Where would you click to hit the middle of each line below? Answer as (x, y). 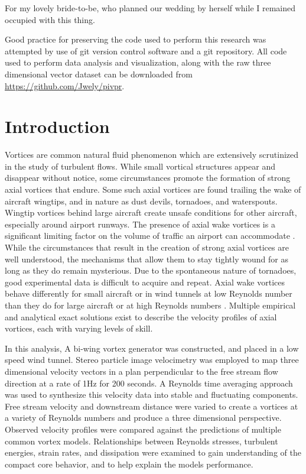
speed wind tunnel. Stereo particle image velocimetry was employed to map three (152, 360)
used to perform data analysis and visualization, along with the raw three (138, 62)
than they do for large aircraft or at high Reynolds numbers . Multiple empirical (150, 305)
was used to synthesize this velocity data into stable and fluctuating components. (152, 395)
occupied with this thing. (50, 19)
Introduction (57, 126)
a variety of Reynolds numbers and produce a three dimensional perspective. (143, 418)
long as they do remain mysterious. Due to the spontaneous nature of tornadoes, (151, 270)
